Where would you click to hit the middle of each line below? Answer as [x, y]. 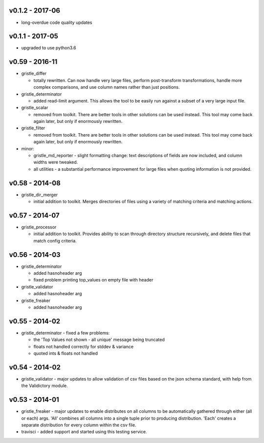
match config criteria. [55, 241]
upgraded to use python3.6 [49, 48]
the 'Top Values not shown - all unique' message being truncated [99, 340]
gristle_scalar [35, 108]
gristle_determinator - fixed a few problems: [66, 333]
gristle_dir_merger [40, 195]
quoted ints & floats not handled [66, 353]
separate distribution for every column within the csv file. [79, 425]
